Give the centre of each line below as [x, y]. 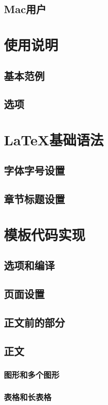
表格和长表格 [28, 397]
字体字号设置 [34, 170]
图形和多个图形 [32, 375]
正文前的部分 [34, 322]
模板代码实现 [45, 234]
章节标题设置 [34, 199]
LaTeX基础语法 [54, 139]
